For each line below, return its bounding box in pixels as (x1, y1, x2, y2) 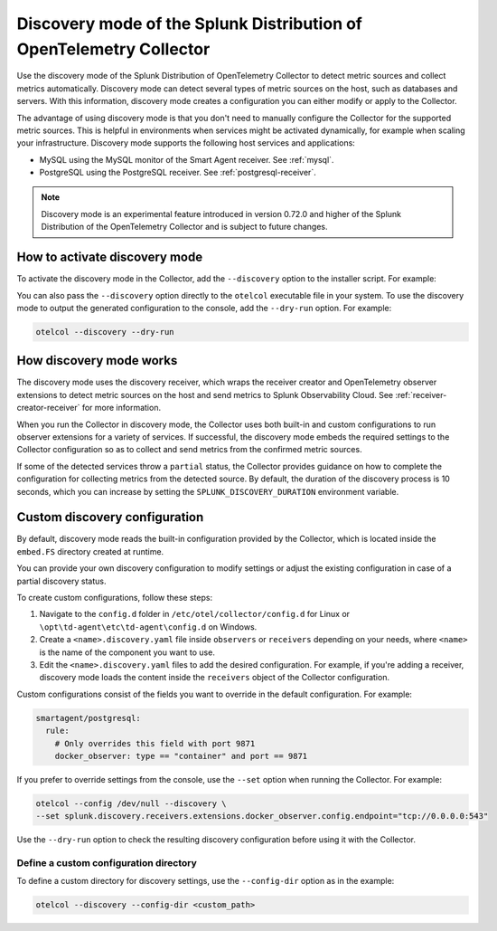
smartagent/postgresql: (35, 713, 142, 723)
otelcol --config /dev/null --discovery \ (35, 798, 227, 809)
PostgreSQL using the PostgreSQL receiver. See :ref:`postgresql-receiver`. (39, 167, 316, 178)
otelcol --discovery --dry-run (35, 327, 175, 337)
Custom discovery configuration (16, 509, 204, 525)
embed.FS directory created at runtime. (16, 546, 164, 556)
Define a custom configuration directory (16, 857, 198, 869)
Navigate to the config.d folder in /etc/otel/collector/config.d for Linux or (39, 609, 351, 620)
